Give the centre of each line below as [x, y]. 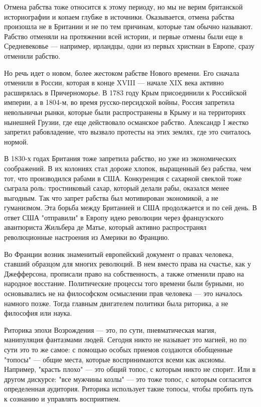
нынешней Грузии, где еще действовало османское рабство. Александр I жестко [126, 122]
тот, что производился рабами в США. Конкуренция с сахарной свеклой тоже [123, 178]
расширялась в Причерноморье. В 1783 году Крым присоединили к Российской [125, 92]
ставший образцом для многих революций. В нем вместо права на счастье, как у [127, 264]
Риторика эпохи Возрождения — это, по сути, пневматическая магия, [110, 329]
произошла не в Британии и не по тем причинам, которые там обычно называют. [128, 26]
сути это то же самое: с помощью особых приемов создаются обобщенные [118, 349]
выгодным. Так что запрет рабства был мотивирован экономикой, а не [111, 197]
